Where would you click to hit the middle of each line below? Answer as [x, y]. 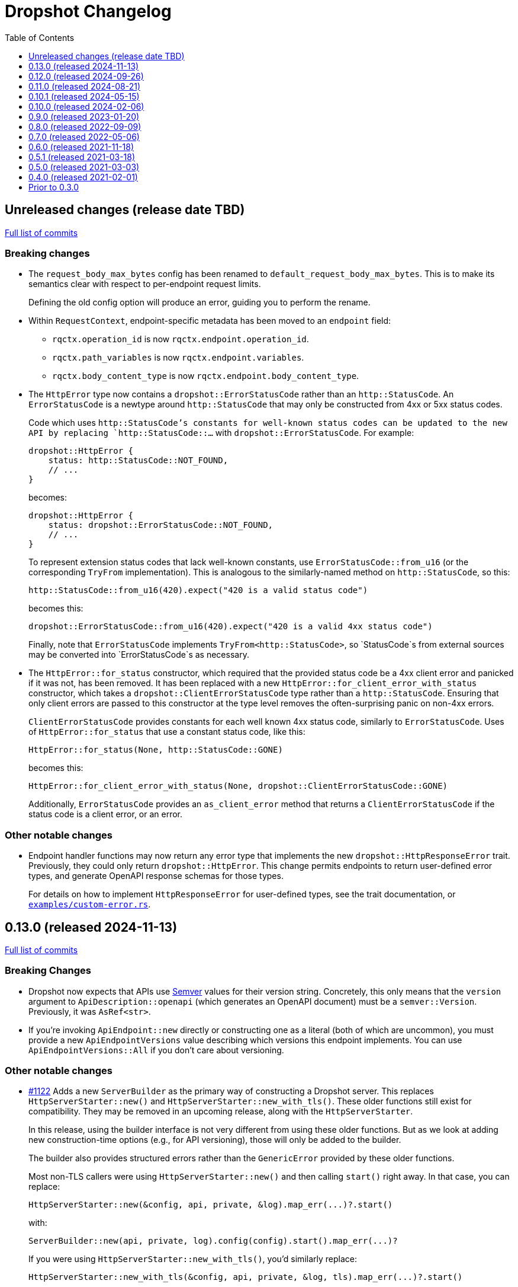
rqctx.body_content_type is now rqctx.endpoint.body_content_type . [206, 376]
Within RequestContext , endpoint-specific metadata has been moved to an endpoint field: [210, 321]
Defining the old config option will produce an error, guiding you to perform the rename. [200, 302]
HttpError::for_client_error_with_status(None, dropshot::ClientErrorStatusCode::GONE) [238, 786]
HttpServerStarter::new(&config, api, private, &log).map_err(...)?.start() [211, 1205]
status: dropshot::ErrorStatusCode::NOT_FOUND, [161, 525]
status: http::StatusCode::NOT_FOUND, [138, 461]
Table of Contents [40, 37]
